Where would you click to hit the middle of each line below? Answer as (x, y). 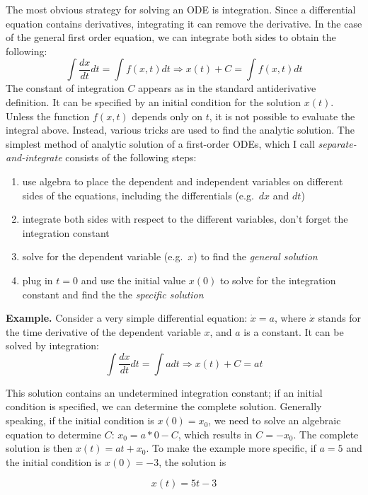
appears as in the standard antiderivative (227, 88)
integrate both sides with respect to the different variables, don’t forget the (185, 219)
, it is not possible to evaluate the (282, 116)
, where (290, 318)
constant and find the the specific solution (113, 294)
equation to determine (53, 434)
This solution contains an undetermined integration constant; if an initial (164, 392)
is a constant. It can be (294, 331)
